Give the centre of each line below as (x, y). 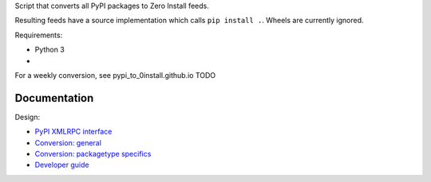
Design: (27, 117)
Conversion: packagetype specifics (93, 154)
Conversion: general (68, 142)
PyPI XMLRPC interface (73, 132)
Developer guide (62, 165)
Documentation (54, 98)
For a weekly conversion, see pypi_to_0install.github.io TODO (115, 75)
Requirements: (39, 35)
